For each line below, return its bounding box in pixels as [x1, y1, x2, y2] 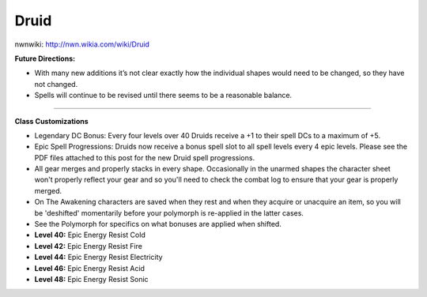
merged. [34, 186, 62, 195]
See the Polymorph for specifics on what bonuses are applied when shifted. [34, 220, 282, 229]
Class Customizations [14, 116, 89, 126]
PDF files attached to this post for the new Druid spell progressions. [34, 152, 255, 162]
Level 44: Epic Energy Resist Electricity [34, 253, 163, 262]
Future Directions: [14, 54, 75, 63]
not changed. [34, 79, 78, 88]
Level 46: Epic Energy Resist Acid [34, 263, 145, 273]
